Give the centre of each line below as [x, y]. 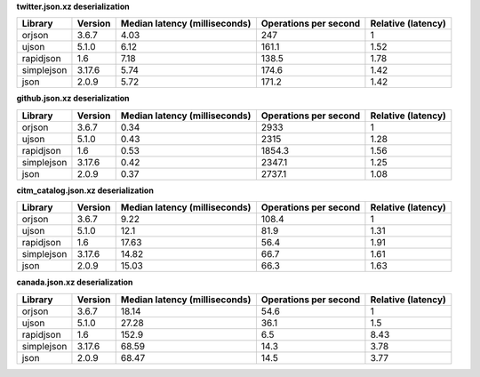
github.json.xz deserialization [73, 99]
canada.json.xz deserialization [75, 282]
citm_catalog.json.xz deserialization [85, 190]
